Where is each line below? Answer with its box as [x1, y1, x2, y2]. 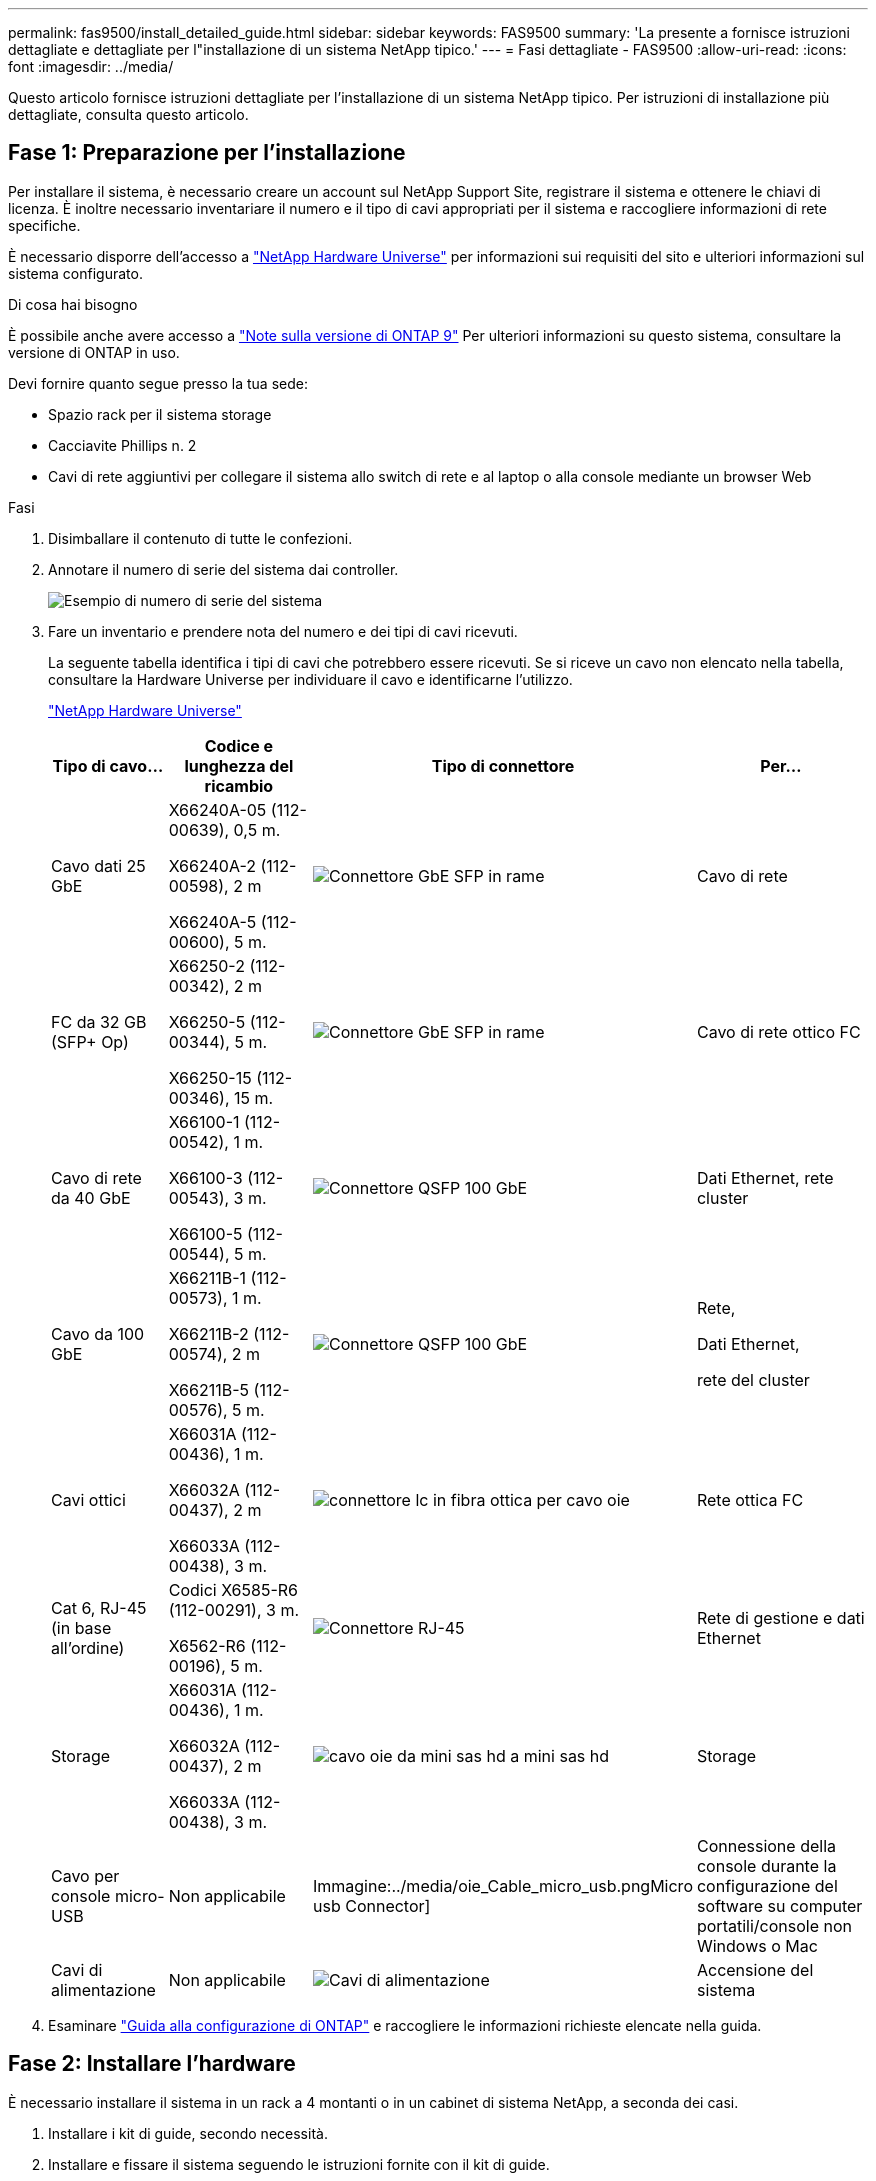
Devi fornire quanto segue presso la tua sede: [8, 374, 308, 392]
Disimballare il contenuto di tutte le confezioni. [48, 529, 353, 547]
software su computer [696, 1895, 863, 1916]
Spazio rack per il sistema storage [48, 405, 272, 423]
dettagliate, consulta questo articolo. [8, 106, 249, 123]
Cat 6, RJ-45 [51, 1597, 147, 1618]
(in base [51, 1617, 112, 1638]
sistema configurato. [8, 264, 143, 282]
